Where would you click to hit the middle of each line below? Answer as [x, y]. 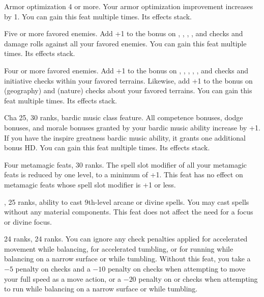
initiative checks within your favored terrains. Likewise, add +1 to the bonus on [128, 80]
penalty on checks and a [53, 269]
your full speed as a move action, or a [63, 278]
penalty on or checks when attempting [198, 278]
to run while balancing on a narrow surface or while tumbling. [101, 289]
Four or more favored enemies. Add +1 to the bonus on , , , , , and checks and [126, 70]
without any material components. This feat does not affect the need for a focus [129, 212]
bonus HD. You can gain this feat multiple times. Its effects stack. [107, 147]
